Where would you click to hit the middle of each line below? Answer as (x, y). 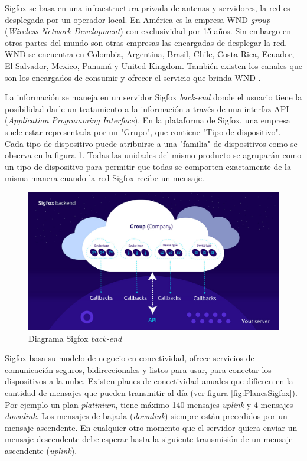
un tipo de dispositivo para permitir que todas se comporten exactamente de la (148, 166)
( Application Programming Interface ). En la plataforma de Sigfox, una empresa (148, 120)
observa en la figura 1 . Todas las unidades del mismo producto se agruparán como (153, 155)
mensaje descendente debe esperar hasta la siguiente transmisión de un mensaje (149, 439)
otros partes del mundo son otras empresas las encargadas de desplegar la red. (146, 42)
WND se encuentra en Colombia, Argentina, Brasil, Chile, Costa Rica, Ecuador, (150, 54)
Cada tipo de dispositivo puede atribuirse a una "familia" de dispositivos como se (151, 143)
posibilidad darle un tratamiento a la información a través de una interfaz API (147, 108)
